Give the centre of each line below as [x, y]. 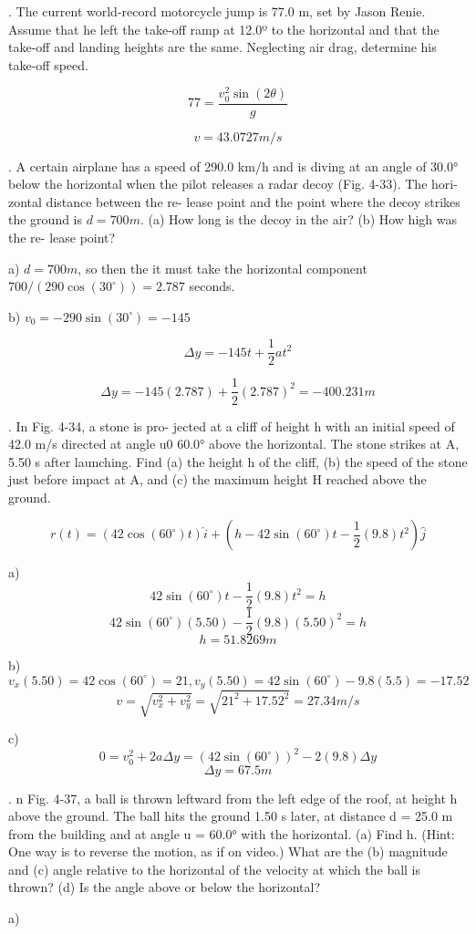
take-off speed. [48, 64]
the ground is [46, 219]
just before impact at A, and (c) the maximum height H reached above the [217, 479]
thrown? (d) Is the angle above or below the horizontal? [165, 887]
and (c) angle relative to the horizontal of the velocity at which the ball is [215, 869]
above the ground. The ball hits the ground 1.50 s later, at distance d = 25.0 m [231, 816]
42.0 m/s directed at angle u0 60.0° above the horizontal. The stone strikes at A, [234, 444]
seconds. [212, 286]
